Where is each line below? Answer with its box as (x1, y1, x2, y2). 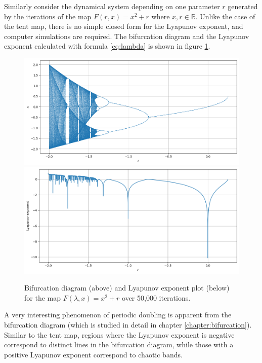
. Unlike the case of (195, 11, 255, 21)
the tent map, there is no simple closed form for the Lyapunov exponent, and (4, 21, 243, 31)
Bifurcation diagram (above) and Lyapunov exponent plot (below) (24, 282, 230, 293)
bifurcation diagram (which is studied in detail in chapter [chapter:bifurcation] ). (4, 319, 252, 330)
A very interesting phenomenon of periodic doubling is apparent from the (4, 309, 232, 320)
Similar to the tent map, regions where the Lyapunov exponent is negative (4, 329, 235, 340)
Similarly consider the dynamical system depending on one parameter (4, 1, 220, 11)
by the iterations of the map (4, 11, 92, 21)
